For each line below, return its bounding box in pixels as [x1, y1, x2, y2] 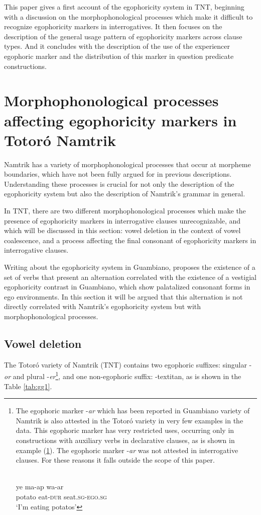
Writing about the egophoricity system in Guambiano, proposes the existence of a [4, 262, 255, 272]
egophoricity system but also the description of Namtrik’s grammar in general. [4, 188, 245, 199]
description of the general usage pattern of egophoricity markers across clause [4, 31, 242, 41]
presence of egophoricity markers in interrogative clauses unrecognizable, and [4, 215, 241, 226]
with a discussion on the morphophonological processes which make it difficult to [4, 11, 253, 22]
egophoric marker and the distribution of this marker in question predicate [4, 50, 234, 61]
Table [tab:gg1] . [4, 381, 52, 391]
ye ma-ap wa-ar [16, 481, 64, 492]
